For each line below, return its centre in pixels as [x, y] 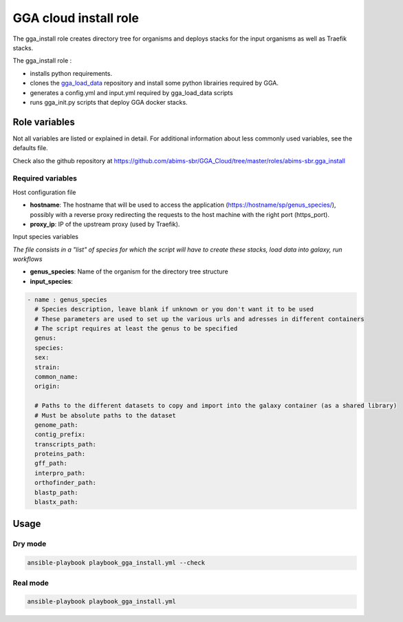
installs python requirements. [71, 73]
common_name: [56, 376]
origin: [47, 386]
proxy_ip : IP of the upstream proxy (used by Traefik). [105, 224]
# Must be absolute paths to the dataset [106, 415]
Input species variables [46, 237]
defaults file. [30, 148]
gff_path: [51, 464]
